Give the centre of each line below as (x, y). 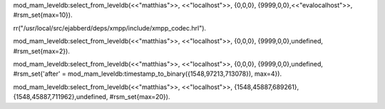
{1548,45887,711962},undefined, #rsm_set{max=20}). (92, 97)
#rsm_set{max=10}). (43, 15)
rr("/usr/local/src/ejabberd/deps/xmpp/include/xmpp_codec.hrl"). (110, 28)
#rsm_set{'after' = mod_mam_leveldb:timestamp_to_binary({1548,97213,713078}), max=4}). (147, 74)
